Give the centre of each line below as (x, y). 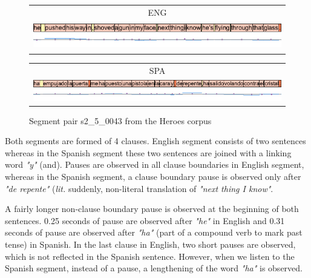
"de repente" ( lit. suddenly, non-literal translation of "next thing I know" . (139, 188)
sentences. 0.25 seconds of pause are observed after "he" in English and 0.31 (145, 220)
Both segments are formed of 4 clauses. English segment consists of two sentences (155, 141)
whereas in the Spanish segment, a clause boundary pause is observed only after (153, 177)
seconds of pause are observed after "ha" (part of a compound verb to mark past (154, 232)
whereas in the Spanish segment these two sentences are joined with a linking (148, 152)
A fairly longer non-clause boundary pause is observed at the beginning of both (152, 209)
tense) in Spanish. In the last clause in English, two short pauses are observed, (150, 244)
